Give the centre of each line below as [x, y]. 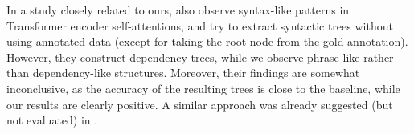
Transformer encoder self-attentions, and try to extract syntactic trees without [200, 25]
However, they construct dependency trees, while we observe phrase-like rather [200, 57]
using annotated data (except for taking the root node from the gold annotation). [207, 41]
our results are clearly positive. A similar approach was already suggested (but [200, 104]
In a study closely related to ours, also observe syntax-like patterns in [178, 10]
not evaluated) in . [52, 120]
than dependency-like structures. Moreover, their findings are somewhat [183, 73]
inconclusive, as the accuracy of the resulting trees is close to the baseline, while [203, 88]
